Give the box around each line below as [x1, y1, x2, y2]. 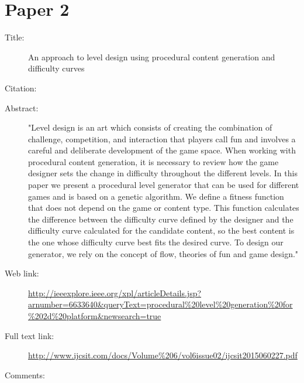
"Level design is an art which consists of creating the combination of [28, 121, 272, 134]
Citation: [5, 81, 37, 94]
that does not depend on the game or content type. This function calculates [28, 201, 299, 214]
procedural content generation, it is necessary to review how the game [28, 155, 279, 167]
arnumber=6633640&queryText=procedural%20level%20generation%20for [28, 298, 293, 310]
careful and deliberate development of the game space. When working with [28, 144, 296, 156]
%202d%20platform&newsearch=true [28, 310, 161, 322]
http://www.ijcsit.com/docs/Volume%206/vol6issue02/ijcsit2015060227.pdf [28, 349, 298, 361]
